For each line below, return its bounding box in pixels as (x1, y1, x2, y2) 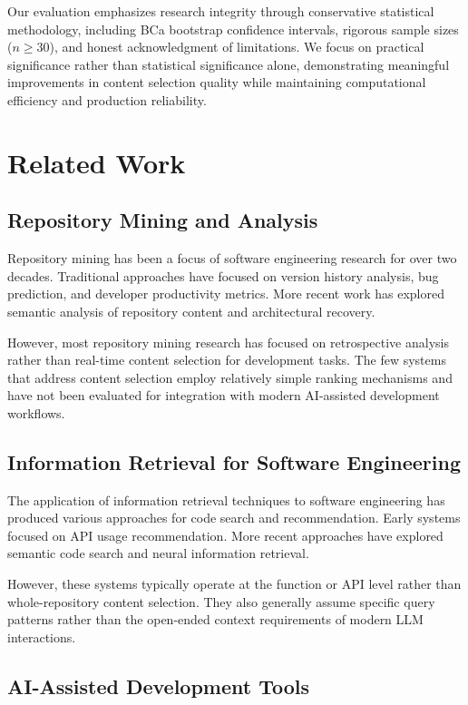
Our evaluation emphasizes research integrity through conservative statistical (7, 2, 434, 20)
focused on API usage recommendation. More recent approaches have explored (7, 525, 444, 544)
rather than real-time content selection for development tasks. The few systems (7, 350, 446, 369)
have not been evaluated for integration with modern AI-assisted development (7, 386, 440, 405)
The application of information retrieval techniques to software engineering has (7, 490, 445, 509)
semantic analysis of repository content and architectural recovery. (7, 301, 375, 320)
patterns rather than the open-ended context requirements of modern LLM (7, 610, 424, 629)
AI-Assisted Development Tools (7, 671, 310, 700)
